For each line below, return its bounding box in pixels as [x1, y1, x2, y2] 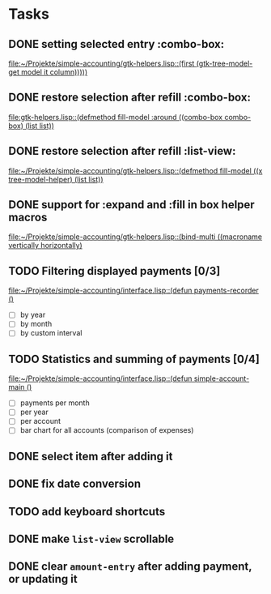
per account [19, 417, 61, 426]
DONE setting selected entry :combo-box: [8, 37, 225, 51]
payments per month [19, 398, 91, 408]
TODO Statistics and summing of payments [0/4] [8, 352, 260, 365]
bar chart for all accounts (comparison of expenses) [19, 425, 194, 435]
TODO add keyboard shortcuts [8, 504, 166, 519]
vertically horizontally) [8, 241, 83, 250]
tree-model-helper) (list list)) [8, 174, 104, 184]
